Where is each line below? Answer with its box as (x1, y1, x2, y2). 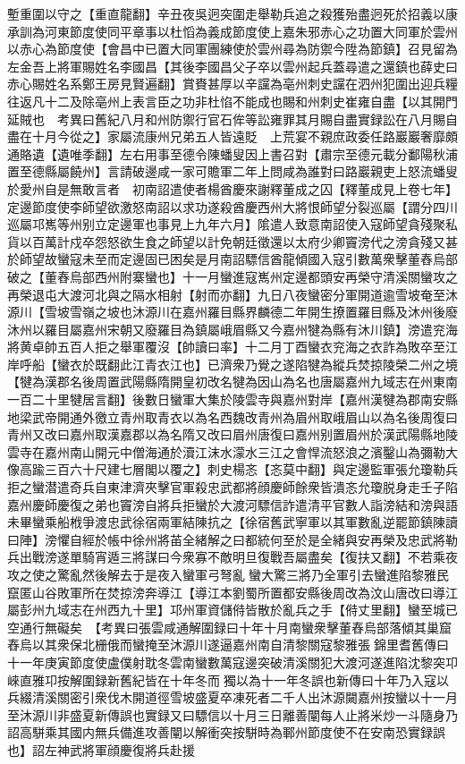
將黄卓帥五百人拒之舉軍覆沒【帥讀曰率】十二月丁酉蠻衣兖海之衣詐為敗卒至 (7, 337, 445, 356)
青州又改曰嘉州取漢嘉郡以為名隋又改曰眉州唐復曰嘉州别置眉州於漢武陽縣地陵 (7, 425, 458, 444)
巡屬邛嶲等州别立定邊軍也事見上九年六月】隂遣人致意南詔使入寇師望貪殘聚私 (7, 215, 458, 233)
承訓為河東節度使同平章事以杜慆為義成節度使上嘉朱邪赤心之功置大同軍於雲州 (7, 21, 458, 40)
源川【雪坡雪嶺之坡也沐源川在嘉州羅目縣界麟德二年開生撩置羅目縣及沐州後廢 (7, 302, 458, 321)
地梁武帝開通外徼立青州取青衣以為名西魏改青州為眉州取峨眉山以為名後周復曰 (7, 407, 458, 426)
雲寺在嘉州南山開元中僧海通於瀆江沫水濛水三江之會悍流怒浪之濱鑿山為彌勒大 (7, 442, 458, 461)
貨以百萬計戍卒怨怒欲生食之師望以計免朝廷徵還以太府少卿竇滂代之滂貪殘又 (7, 232, 445, 250)
